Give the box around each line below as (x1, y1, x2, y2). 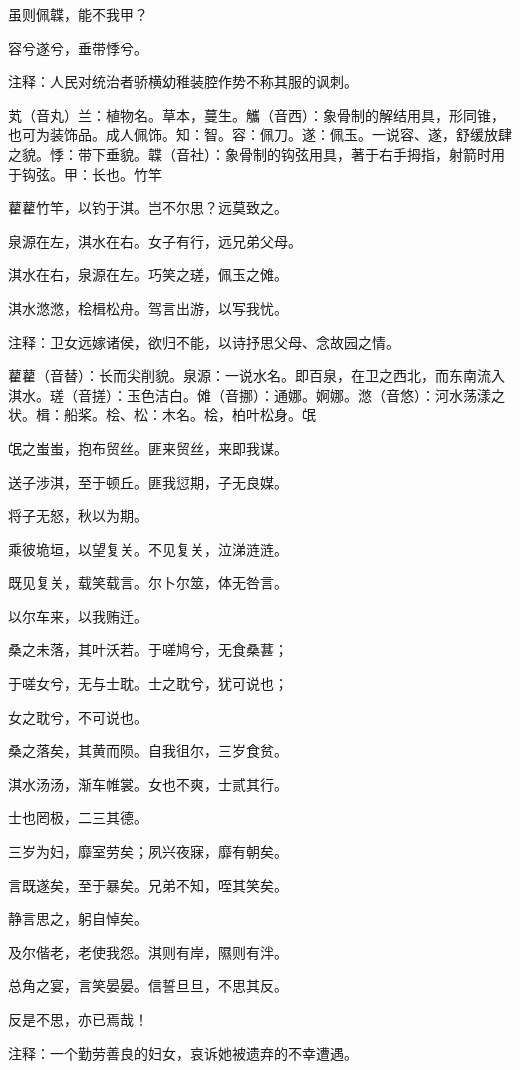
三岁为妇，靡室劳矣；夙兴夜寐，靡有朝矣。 (8, 841, 288, 862)
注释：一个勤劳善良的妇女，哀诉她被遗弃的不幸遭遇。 (8, 1042, 358, 1063)
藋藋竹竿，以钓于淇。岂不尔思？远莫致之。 (8, 197, 288, 218)
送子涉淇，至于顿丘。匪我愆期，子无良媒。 (8, 471, 288, 492)
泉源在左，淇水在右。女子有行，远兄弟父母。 (8, 230, 302, 251)
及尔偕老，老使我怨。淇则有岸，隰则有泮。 (8, 941, 288, 962)
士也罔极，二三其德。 (8, 807, 148, 828)
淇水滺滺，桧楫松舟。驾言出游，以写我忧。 (8, 297, 288, 318)
